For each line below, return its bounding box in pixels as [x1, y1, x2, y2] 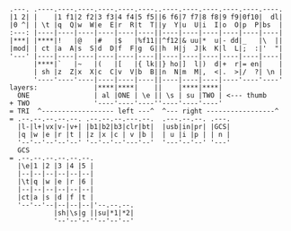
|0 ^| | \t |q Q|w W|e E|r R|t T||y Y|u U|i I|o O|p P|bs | [9, 21, 283, 30]
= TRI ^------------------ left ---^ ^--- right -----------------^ [9, 107, 279, 115]
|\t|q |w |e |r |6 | [17, 177, 94, 186]
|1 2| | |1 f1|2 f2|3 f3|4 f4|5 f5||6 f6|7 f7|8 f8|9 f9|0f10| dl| [9, 13, 283, 21]
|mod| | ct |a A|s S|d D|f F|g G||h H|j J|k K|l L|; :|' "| [9, 44, 283, 53]
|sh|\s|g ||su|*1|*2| [53, 209, 135, 218]
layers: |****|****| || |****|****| [9, 83, 223, 92]
